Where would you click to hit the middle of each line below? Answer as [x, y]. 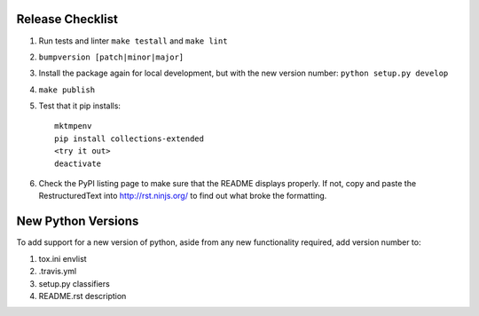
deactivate [78, 163]
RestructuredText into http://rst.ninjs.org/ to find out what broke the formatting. [183, 196]
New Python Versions [78, 221]
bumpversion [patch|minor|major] [111, 57]
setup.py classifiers [74, 283]
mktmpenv [73, 126]
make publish [67, 90]
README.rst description [82, 296]
